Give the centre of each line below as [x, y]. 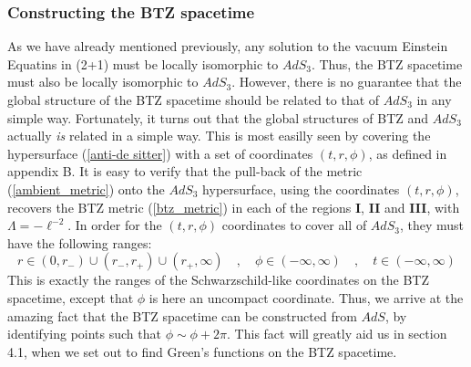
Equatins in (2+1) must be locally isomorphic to [143, 63]
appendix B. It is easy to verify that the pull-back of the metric [185, 171]
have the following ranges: [80, 242]
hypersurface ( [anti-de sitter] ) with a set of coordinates [160, 153]
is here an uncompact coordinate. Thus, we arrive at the [306, 297]
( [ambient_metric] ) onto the [86, 189]
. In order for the [115, 225]
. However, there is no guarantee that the [347, 82]
